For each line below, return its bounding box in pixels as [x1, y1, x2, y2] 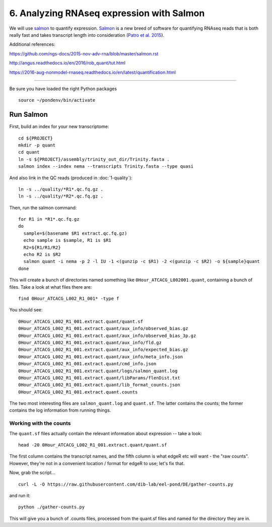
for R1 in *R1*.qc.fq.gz [18, 217, 80, 222]
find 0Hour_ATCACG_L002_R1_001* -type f [18, 296, 119, 301]
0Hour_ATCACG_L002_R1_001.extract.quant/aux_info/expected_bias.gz [18, 347, 188, 353]
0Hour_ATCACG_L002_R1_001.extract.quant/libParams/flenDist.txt [18, 375, 181, 380]
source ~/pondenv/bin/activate [18, 97, 96, 103]
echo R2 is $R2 [23, 252, 61, 257]
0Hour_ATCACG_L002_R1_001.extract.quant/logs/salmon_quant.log [18, 368, 178, 374]
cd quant [18, 149, 40, 155]
